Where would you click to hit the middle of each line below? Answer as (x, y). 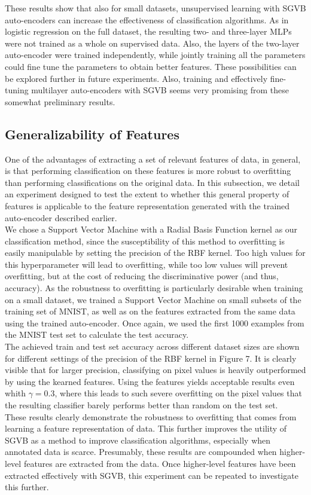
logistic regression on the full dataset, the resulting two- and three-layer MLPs (148, 31)
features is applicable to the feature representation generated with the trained (147, 205)
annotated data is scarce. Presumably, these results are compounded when (141, 452)
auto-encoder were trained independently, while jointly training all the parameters (155, 55)
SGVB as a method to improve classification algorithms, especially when (138, 440)
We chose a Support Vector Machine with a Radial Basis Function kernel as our (151, 229)
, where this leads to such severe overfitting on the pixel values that (178, 393)
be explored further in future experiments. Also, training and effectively (136, 78)
